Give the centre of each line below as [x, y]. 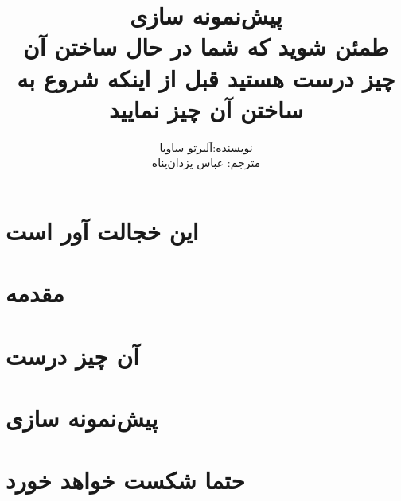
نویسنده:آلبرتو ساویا [206, 147]
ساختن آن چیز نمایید [206, 109]
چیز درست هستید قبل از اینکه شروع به [206, 78]
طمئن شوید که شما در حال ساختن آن [206, 47]
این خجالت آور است [102, 230]
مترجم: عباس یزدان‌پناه [206, 163]
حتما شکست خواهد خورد [125, 480]
